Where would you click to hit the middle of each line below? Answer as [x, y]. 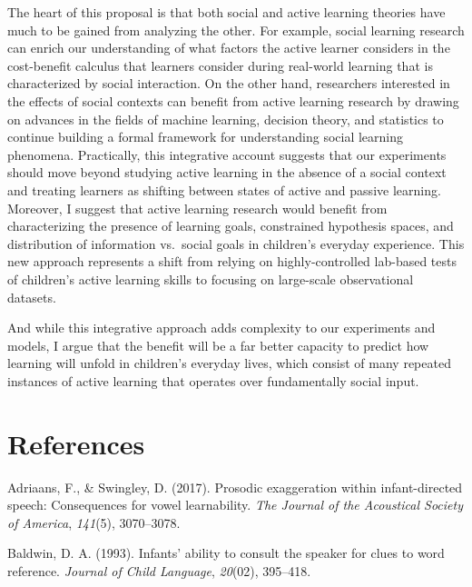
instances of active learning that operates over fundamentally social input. [213, 380]
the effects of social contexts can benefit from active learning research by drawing [233, 100]
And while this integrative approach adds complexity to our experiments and [221, 328]
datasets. [32, 297]
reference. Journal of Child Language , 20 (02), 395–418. [159, 570]
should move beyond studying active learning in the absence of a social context [227, 172]
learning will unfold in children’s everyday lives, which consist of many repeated [229, 363]
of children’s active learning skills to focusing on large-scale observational [211, 279]
